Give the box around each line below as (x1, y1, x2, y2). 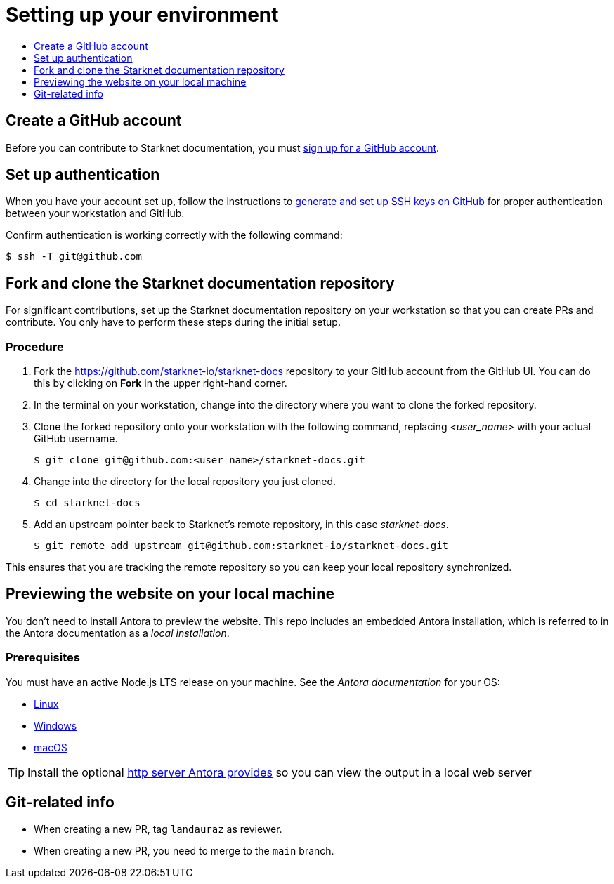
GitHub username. (34, 433, 118, 445)
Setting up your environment (6, 3, 279, 27)
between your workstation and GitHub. (6, 207, 185, 220)
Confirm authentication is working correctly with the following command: (6, 229, 343, 242)
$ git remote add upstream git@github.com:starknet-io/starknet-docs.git (34, 540, 449, 552)
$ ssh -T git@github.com (6, 251, 142, 263)
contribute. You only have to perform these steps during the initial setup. (6, 316, 341, 329)
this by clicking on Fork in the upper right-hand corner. (34, 377, 287, 390)
